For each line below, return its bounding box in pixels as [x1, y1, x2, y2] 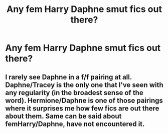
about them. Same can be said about [5, 111, 122, 120]
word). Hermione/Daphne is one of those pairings [5, 96, 163, 104]
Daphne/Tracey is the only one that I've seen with [5, 80, 163, 89]
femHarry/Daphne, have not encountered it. [5, 119, 145, 128]
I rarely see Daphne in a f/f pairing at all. [5, 72, 132, 81]
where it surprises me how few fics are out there [5, 104, 159, 112]
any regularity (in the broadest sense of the [5, 88, 144, 97]
